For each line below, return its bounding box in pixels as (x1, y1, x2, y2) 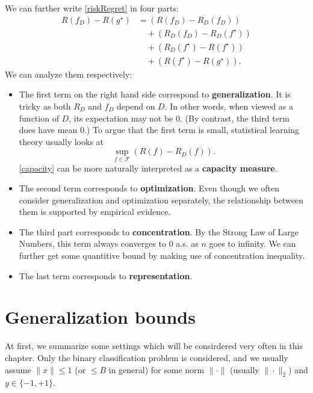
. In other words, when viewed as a (164, 99, 294, 112)
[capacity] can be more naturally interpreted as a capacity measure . (19, 161, 277, 174)
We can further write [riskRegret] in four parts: (5, 2, 179, 14)
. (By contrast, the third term (180, 111, 290, 124)
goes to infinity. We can (209, 237, 296, 250)
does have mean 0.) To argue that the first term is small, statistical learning (19, 123, 300, 136)
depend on (117, 99, 155, 112)
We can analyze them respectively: (5, 67, 132, 80)
